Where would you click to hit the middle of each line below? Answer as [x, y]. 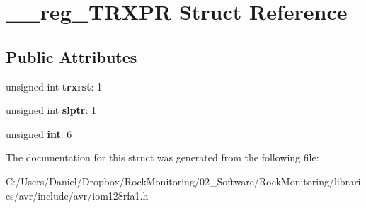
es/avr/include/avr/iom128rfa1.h [77, 195]
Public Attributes [72, 56]
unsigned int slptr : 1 [51, 110]
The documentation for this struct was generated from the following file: [162, 157]
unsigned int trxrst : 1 [54, 86]
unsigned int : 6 [39, 133]
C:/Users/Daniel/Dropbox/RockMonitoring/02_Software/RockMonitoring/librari [183, 181]
